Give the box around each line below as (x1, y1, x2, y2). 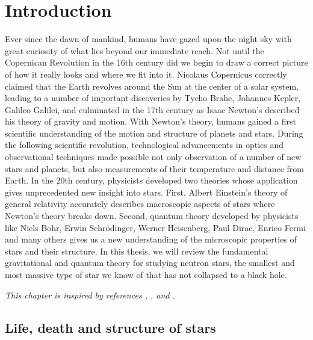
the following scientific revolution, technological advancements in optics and (5, 138, 284, 151)
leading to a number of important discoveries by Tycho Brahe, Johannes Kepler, (5, 91, 301, 104)
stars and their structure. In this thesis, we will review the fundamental (5, 244, 268, 257)
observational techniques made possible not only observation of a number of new (5, 150, 302, 163)
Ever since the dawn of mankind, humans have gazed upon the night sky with (5, 32, 292, 45)
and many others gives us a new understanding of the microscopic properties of (5, 233, 297, 246)
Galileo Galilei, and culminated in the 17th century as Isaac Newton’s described (5, 103, 300, 116)
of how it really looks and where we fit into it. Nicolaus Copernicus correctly (5, 67, 287, 80)
